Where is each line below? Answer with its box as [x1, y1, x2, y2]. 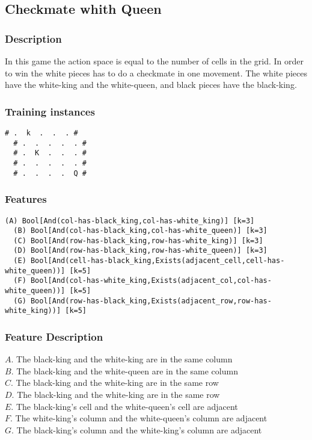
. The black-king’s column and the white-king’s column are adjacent [11, 423, 262, 436]
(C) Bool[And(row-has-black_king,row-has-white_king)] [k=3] [13, 236, 263, 245]
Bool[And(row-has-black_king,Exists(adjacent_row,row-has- [30, 296, 272, 305]
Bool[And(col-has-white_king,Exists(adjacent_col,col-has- [30, 276, 272, 285]
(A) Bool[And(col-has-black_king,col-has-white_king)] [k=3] [5, 216, 255, 225]
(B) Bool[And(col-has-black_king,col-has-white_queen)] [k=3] [13, 226, 268, 235]
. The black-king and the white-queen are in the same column [11, 364, 238, 377]
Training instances [5, 104, 95, 119]
